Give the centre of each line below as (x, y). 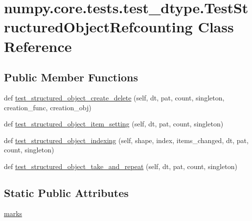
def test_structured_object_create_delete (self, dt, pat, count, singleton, (114, 97)
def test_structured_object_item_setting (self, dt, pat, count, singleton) (114, 124)
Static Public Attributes (66, 192)
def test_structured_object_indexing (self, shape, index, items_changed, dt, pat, (126, 140)
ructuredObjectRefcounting (98, 27)
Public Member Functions (71, 77)
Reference (38, 46)
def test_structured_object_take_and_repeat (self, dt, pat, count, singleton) (121, 166)
